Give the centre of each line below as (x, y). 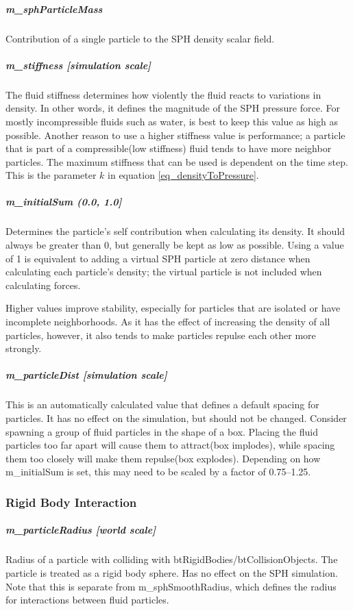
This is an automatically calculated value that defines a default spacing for (162, 404)
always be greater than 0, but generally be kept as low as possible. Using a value (175, 245)
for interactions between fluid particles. (87, 600)
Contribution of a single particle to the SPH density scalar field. (140, 38)
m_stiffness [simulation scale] (78, 65)
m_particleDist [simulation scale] (86, 375)
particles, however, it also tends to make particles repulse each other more (161, 335)
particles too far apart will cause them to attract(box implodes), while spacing (170, 445)
